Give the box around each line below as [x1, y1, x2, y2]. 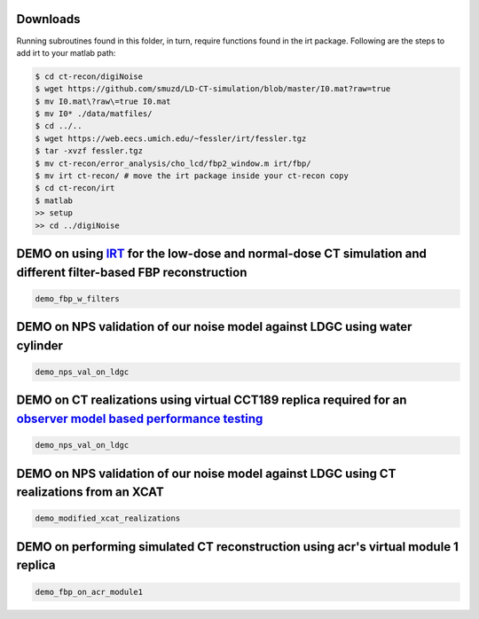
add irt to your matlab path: [16, 47, 116, 58]
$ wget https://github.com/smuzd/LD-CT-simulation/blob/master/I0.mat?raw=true [35, 84, 391, 94]
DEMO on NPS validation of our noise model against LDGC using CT [16, 466, 397, 481]
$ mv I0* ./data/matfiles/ [35, 109, 153, 119]
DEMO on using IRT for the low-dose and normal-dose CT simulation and [16, 246, 428, 261]
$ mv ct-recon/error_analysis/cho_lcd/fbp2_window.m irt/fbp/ [35, 158, 311, 168]
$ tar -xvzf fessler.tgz [35, 146, 144, 156]
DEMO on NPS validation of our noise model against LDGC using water [16, 319, 412, 334]
